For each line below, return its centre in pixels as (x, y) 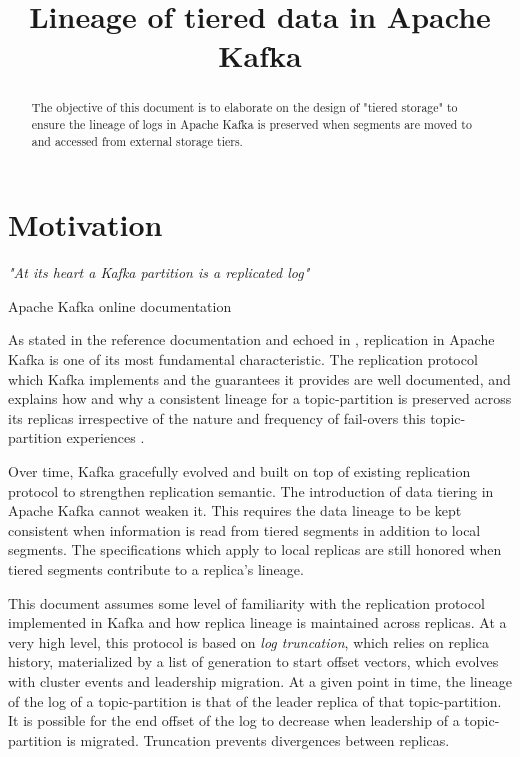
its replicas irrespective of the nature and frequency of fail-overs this (217, 417)
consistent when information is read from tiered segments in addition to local (244, 529)
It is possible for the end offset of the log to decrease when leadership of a (234, 720)
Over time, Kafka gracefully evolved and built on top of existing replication (239, 471)
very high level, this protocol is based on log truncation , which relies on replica (249, 641)
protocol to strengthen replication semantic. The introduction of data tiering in (251, 490)
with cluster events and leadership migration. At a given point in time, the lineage (260, 680)
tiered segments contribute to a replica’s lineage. (156, 568)
